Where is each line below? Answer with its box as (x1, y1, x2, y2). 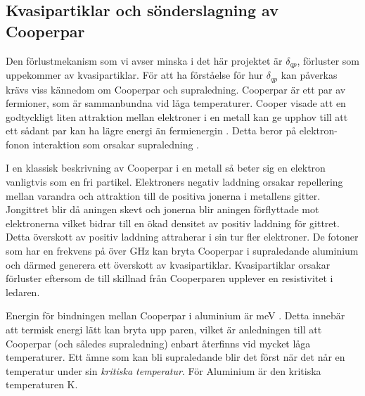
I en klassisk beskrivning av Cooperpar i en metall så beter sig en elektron (6, 160, 326, 175)
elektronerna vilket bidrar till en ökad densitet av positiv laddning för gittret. (6, 215, 340, 230)
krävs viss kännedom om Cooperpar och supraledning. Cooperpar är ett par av (6, 82, 346, 96)
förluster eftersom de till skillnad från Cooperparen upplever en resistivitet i (6, 271, 333, 286)
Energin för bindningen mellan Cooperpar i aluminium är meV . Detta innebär (6, 308, 345, 323)
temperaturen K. (6, 377, 78, 392)
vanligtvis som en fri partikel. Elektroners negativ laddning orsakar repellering (6, 174, 343, 189)
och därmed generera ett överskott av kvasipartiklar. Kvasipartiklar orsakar (6, 257, 331, 272)
